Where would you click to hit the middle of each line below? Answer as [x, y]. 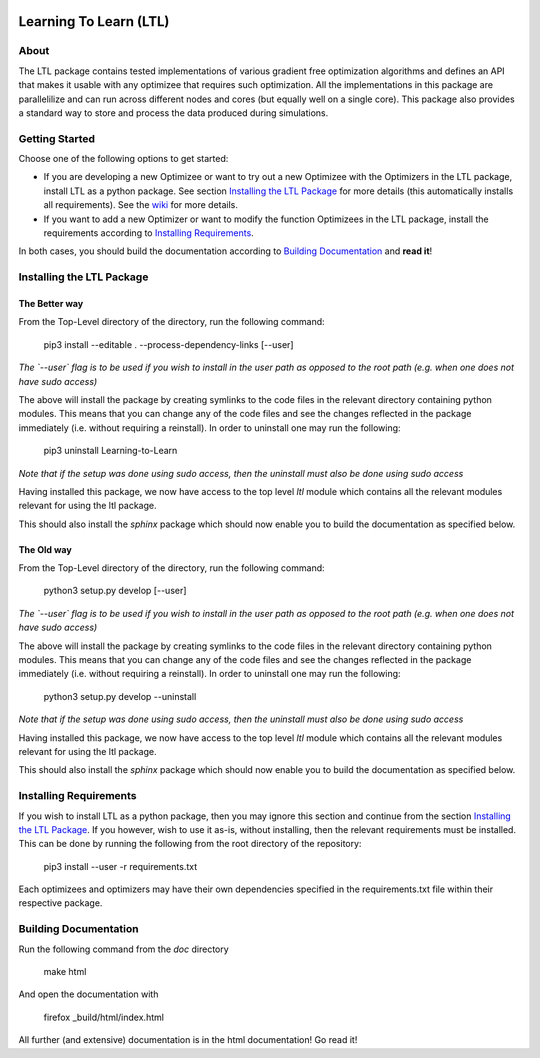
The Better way [51, 303]
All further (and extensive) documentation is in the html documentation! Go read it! [188, 1040]
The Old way [45, 549]
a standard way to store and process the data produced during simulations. [173, 112]
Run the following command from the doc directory [123, 949]
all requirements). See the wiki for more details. [141, 205]
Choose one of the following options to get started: [123, 159]
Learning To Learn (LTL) [94, 21]
